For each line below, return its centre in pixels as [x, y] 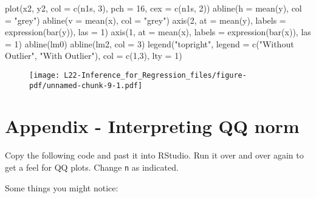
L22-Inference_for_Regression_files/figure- [155, 75]
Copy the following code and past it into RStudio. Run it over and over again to [154, 155]
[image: [45, 75]
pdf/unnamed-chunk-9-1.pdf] [86, 85]
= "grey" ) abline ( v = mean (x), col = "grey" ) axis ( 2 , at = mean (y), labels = [146, 20]
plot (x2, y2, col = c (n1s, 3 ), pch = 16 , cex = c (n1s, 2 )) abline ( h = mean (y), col [153, 8]
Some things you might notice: [62, 187]
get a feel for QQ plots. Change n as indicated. [92, 167]
